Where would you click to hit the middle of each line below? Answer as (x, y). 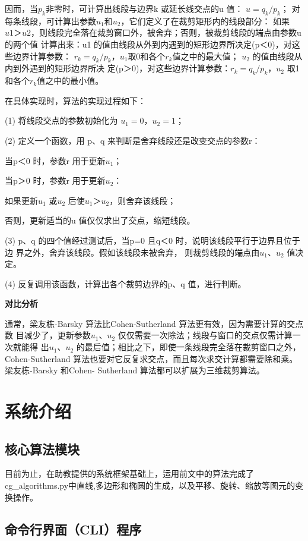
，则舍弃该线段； (143, 200)
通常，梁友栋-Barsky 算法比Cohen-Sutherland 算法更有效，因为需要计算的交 (150, 323)
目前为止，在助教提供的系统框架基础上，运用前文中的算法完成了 (129, 474)
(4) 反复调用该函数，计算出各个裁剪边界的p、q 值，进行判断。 (126, 283)
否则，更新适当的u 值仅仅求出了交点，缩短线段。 (100, 220)
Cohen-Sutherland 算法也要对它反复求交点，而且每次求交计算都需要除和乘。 (151, 358)
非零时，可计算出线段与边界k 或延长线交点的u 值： (144, 8)
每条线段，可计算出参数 (50, 21)
